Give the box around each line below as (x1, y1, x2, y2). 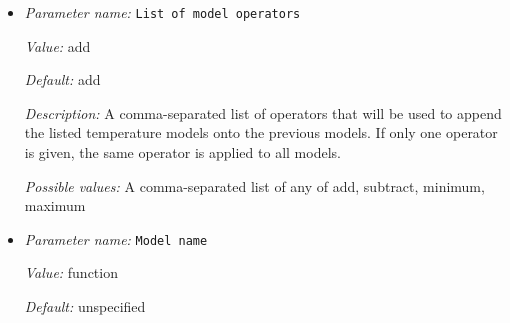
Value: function (24, 262, 118, 283)
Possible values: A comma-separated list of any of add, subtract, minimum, (24, 175, 485, 196)
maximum (24, 195, 86, 216)
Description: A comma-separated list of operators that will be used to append (24, 102, 502, 123)
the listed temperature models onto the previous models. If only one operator (24, 122, 498, 143)
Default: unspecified (24, 296, 146, 317)
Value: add (24, 35, 91, 56)
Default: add (24, 69, 101, 90)
